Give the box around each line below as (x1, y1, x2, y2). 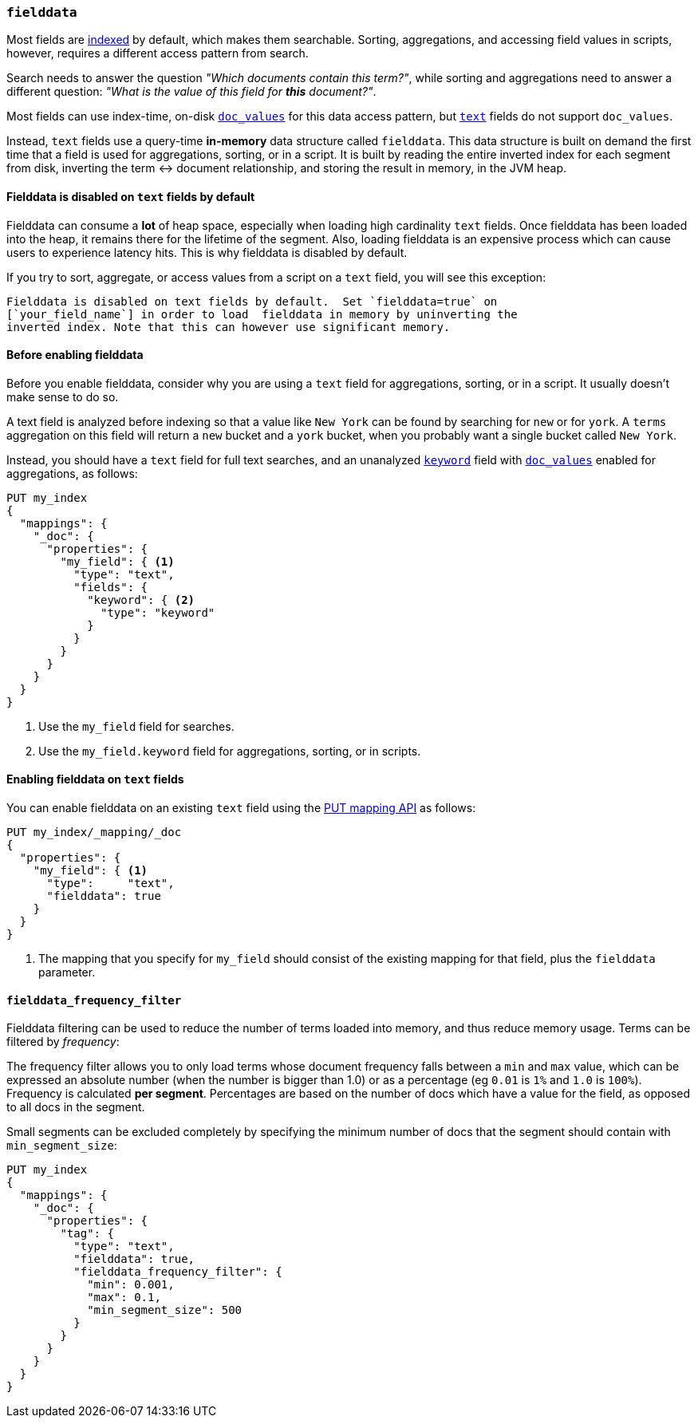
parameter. (38, 965, 96, 980)
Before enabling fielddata (6, 348, 144, 362)
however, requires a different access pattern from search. (6, 46, 309, 61)
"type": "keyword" (101, 605, 215, 619)
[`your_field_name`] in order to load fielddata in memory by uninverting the (6, 307, 518, 321)
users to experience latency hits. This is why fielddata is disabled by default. (6, 245, 408, 259)
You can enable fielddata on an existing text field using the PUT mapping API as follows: (6, 801, 476, 815)
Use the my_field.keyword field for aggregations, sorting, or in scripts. (38, 744, 421, 758)
